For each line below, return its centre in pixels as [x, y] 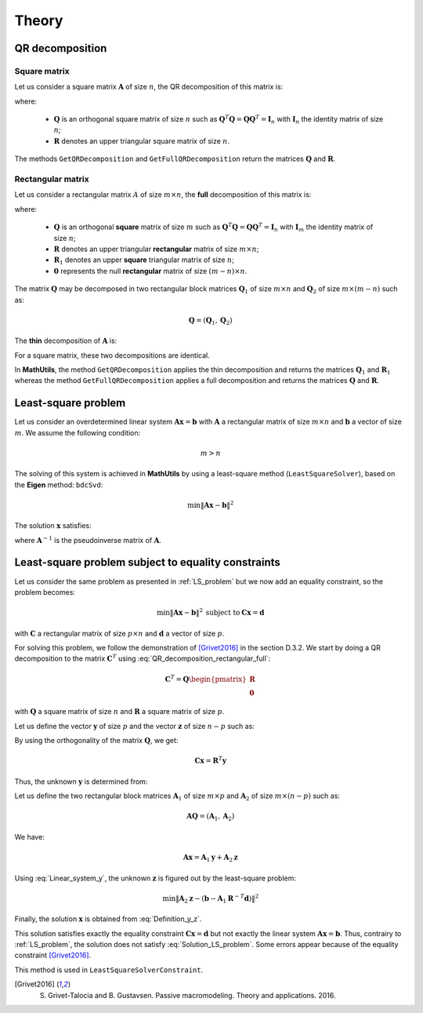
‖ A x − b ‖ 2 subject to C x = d [217, 612]
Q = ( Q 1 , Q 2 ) [210, 321]
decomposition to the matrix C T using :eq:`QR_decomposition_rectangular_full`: [143, 658]
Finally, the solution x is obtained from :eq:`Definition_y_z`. [108, 919]
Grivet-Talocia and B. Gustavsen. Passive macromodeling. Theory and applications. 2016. [192, 995]
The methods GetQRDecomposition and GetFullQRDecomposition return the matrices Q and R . [175, 159]
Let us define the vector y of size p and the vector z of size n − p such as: [134, 726]
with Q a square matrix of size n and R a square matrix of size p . [119, 712]
